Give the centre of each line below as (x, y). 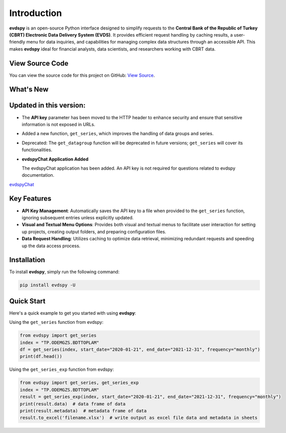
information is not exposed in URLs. (58, 124)
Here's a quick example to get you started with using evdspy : (73, 313)
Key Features (30, 198)
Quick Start (27, 301)
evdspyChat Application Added (55, 159)
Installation (27, 260)
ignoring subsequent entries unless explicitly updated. (78, 217)
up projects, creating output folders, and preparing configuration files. (94, 232)
